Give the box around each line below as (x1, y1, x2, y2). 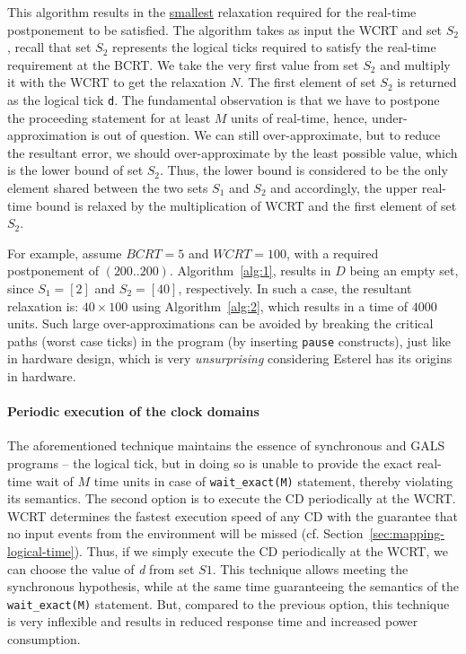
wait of (35, 471, 74, 490)
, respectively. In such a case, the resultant (178, 278, 412, 297)
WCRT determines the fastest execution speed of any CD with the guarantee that (7, 506, 459, 525)
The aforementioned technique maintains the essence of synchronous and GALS (7, 436, 445, 455)
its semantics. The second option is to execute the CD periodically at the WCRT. (7, 489, 456, 508)
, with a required (286, 243, 379, 262)
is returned (397, 73, 457, 92)
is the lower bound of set (7, 161, 144, 179)
